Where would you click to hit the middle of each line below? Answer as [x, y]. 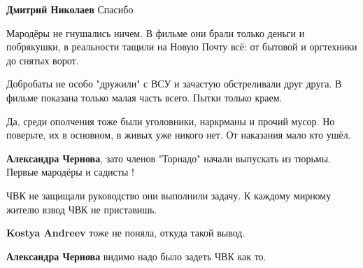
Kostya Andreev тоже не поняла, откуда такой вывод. [126, 233]
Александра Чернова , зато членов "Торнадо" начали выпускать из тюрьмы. [169, 158]
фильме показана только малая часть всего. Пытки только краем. [144, 97]
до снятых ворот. [43, 60]
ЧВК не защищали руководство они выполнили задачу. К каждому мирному [169, 195]
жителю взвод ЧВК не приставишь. [82, 209]
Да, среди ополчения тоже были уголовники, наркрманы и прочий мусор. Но [171, 121]
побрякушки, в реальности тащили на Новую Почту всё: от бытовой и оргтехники [182, 47]
